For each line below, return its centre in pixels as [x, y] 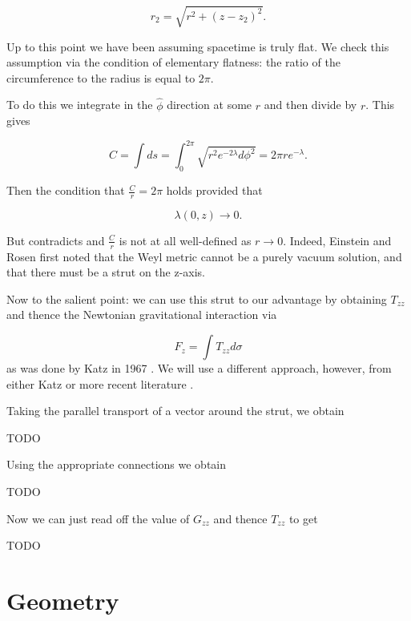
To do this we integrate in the [80, 105]
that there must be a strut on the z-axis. [106, 272]
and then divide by [310, 105]
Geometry [63, 600]
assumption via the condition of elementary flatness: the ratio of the [173, 62]
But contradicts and [56, 240]
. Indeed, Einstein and [337, 240]
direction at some [210, 105]
